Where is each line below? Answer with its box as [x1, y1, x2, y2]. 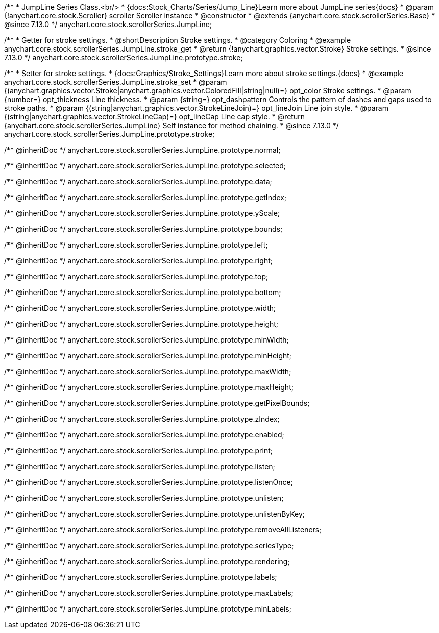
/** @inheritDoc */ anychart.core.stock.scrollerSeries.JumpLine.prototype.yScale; [4, 209, 280, 217]
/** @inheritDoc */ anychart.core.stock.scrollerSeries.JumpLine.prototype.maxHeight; [4, 383, 294, 392]
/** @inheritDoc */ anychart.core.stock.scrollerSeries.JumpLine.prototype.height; [4, 320, 279, 328]
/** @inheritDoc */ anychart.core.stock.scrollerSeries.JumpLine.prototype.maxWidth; [4, 367, 291, 376]
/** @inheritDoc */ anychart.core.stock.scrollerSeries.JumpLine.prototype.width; [4, 304, 276, 312]
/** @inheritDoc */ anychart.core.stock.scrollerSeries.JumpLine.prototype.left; [4, 240, 268, 249]
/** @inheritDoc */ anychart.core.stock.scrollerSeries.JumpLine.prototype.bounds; [4, 225, 283, 233]
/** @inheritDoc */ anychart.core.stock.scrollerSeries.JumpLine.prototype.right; [4, 256, 273, 265]
